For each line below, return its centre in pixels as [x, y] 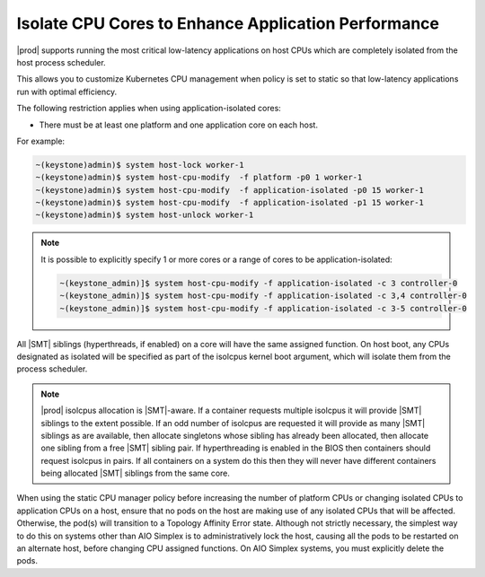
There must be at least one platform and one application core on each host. [179, 125]
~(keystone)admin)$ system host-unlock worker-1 [145, 215]
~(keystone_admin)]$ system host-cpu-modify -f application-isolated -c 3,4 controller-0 [263, 296]
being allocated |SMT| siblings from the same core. [136, 473]
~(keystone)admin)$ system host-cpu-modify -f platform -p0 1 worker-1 [199, 178]
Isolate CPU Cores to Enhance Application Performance [228, 23]
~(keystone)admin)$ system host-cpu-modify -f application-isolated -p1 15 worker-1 [229, 203]
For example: [41, 141]
